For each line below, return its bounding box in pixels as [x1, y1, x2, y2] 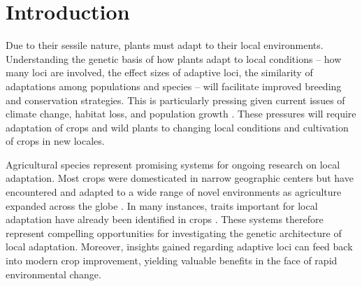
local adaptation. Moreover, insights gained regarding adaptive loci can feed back [6, 239, 353, 254]
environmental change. [6, 266, 101, 281]
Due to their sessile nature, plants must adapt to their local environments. [6, 38, 324, 52]
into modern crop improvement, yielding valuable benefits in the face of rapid [6, 253, 338, 268]
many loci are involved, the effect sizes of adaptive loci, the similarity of [6, 65, 313, 80]
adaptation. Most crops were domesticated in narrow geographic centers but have [6, 171, 354, 185]
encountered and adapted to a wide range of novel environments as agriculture [6, 185, 342, 199]
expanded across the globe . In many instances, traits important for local [6, 198, 318, 213]
